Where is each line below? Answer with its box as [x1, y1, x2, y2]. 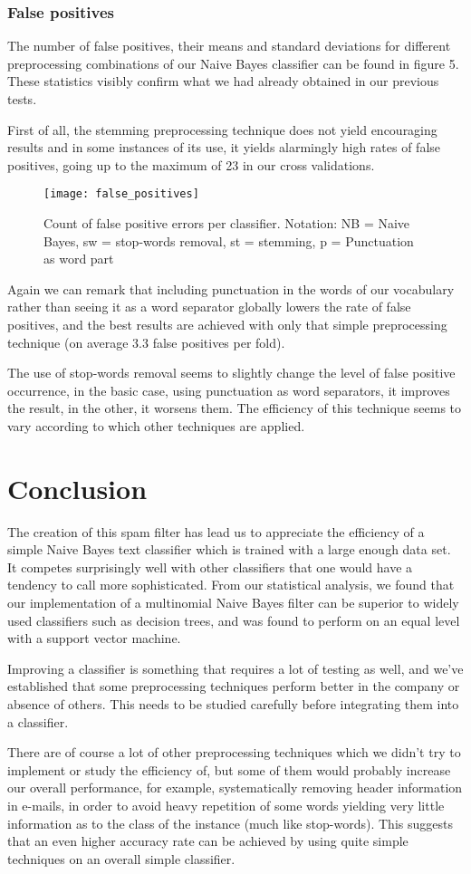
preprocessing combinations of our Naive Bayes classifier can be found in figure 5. [7, 53, 459, 72]
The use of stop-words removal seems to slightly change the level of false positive [7, 363, 456, 382]
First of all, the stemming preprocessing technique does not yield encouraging [7, 120, 437, 139]
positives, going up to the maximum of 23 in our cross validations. [7, 155, 375, 174]
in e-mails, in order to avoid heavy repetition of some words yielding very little [7, 796, 445, 814]
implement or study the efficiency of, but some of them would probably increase [7, 760, 451, 779]
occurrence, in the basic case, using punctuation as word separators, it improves [7, 380, 450, 399]
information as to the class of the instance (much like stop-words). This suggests [7, 813, 453, 832]
